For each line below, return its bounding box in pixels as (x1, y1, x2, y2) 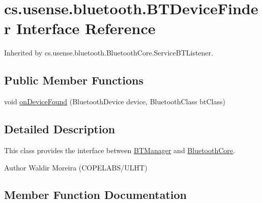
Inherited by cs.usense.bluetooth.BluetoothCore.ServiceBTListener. (4, 47, 213, 58)
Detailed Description (4, 121, 115, 137)
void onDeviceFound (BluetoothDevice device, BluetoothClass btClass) (4, 96, 225, 107)
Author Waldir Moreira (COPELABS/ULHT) (4, 162, 148, 172)
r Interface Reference (4, 18, 156, 39)
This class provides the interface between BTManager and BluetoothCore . (4, 144, 235, 155)
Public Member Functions (4, 72, 143, 88)
